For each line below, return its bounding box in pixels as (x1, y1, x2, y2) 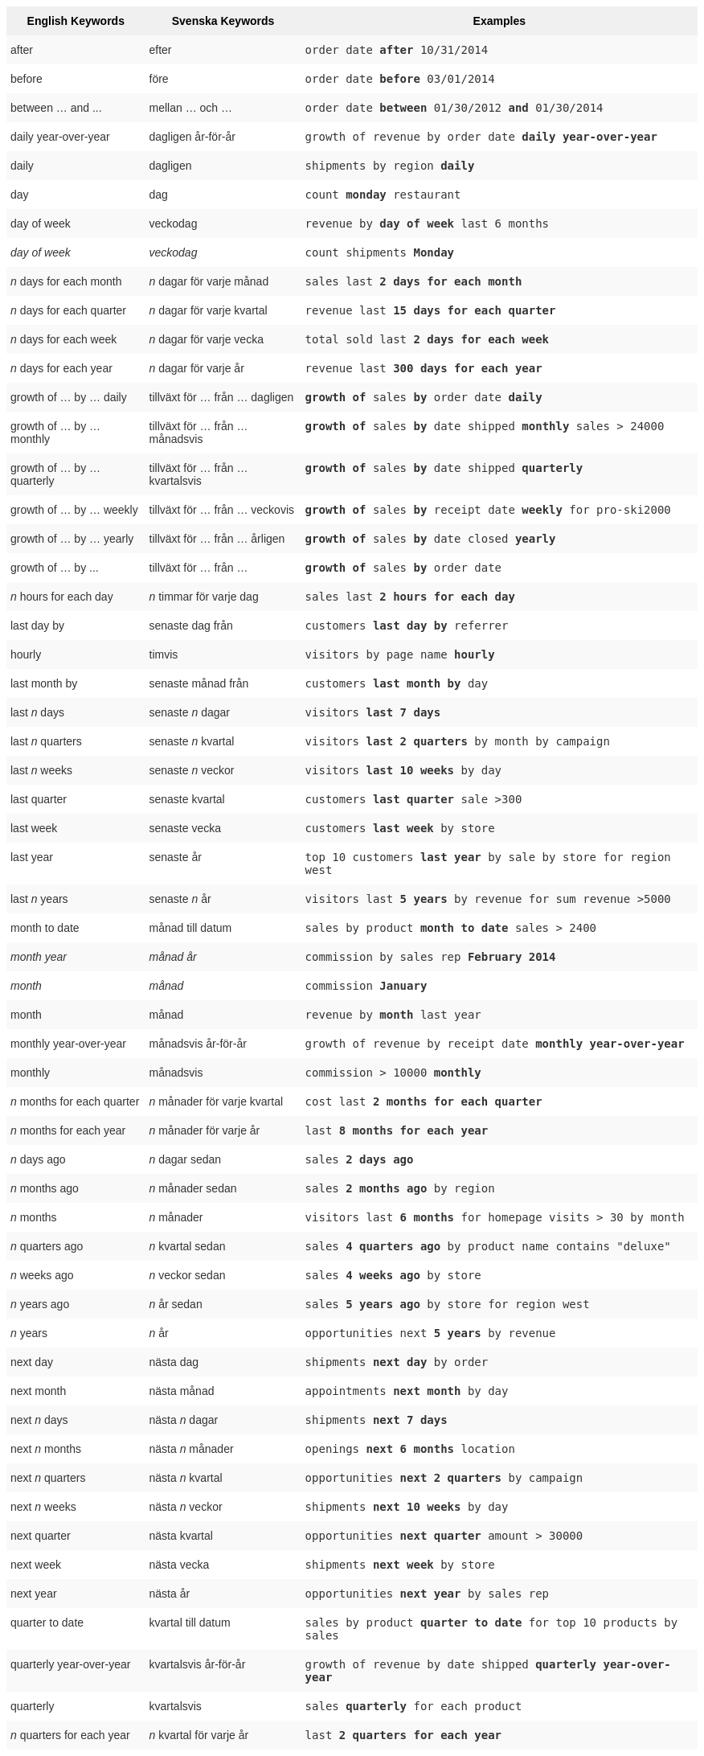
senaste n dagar (149, 706, 230, 719)
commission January (305, 979, 428, 992)
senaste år (149, 851, 202, 864)
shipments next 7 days (305, 1413, 448, 1426)
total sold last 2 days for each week (305, 333, 550, 346)
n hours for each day (10, 590, 113, 603)
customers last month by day (305, 677, 489, 690)
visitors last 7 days (305, 706, 441, 719)
